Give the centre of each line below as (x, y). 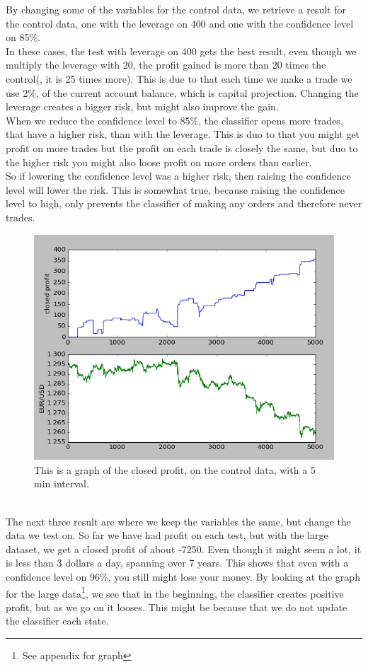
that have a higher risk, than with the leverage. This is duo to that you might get (183, 134)
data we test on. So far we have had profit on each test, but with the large (167, 535)
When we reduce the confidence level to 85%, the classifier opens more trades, (174, 120)
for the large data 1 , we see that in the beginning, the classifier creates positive (175, 592)
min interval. (62, 483)
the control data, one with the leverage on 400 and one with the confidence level (180, 23)
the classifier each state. (57, 621)
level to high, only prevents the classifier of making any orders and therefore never (184, 203)
